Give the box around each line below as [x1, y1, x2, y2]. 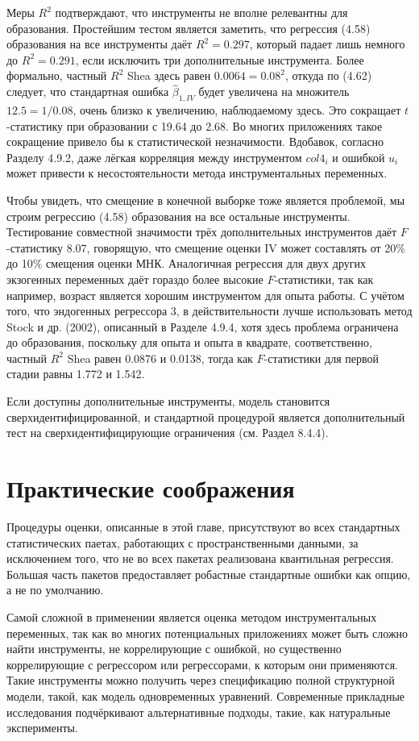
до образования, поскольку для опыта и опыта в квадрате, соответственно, [6, 334, 372, 351]
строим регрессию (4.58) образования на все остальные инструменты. [6, 207, 351, 224]
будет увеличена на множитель [198, 83, 350, 100]
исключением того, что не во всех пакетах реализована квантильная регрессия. [6, 550, 394, 567]
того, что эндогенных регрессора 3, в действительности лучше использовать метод [6, 302, 413, 319]
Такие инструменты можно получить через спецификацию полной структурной [6, 672, 395, 689]
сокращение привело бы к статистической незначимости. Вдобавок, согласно [6, 133, 384, 150]
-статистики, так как [274, 270, 374, 287]
